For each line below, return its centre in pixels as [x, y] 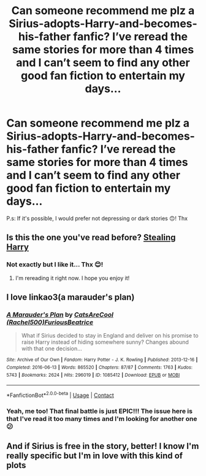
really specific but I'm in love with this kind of [94, 456]
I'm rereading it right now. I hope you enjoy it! [72, 278]
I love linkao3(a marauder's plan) [71, 297]
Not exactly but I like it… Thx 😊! [55, 265]
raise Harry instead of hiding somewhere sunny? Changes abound [105, 342]
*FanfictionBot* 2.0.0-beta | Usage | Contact [60, 395]
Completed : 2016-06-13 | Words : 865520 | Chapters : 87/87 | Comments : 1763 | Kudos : [100, 367]
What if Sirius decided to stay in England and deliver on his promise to [110, 336]
